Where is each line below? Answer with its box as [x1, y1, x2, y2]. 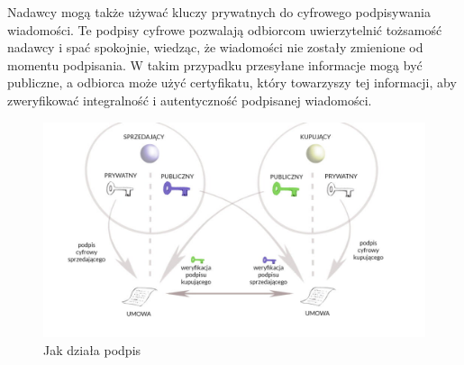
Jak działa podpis [43, 340, 141, 359]
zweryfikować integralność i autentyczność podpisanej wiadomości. [7, 90, 372, 109]
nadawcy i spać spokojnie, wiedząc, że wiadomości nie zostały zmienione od [7, 38, 423, 57]
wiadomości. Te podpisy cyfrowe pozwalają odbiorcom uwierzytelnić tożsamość [7, 20, 442, 39]
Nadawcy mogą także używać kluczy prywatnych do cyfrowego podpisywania [7, 3, 431, 21]
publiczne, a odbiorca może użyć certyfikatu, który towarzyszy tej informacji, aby [7, 73, 457, 92]
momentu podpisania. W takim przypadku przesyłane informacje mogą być [7, 55, 423, 74]
